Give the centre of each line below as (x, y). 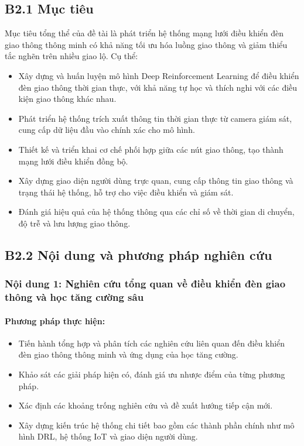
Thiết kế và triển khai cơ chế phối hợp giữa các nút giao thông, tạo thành (151, 149)
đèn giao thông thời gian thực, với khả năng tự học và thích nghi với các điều (158, 87)
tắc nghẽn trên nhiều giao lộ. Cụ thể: (71, 56)
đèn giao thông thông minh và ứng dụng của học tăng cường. (128, 354)
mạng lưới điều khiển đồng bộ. (73, 161)
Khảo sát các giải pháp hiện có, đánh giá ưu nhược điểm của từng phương (152, 374)
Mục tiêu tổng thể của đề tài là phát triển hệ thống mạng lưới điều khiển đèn (144, 33)
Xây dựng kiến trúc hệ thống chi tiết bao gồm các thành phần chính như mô (156, 425)
